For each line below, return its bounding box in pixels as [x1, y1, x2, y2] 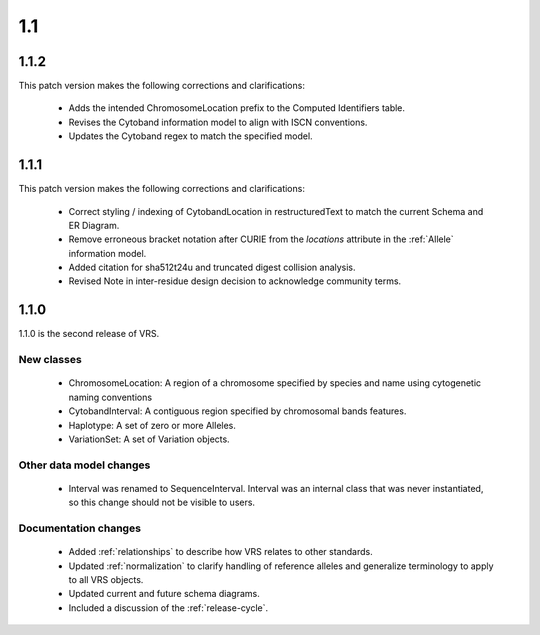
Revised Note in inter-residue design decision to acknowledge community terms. [68, 275, 402, 287]
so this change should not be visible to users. [68, 496, 255, 509]
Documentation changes [18, 521, 142, 535]
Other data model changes [18, 458, 151, 472]
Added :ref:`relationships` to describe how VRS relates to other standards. [68, 546, 374, 558]
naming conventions [68, 391, 153, 403]
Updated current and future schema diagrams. [68, 588, 260, 600]
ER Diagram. [68, 219, 120, 231]
